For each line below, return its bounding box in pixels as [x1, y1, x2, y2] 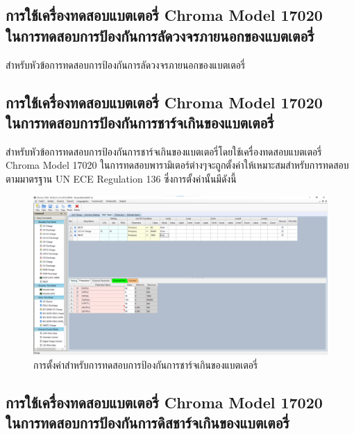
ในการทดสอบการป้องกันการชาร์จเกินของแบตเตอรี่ [6, 111, 274, 133]
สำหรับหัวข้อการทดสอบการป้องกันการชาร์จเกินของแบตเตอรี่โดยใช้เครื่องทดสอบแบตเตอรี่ [6, 144, 322, 158]
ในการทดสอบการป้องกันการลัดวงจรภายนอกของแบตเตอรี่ [6, 24, 314, 46]
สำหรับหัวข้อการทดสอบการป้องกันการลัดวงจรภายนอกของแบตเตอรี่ [6, 57, 246, 72]
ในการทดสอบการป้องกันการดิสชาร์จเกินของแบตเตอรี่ [6, 411, 289, 433]
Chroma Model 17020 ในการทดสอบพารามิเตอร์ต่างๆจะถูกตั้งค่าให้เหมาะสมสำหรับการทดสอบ [6, 158, 349, 172]
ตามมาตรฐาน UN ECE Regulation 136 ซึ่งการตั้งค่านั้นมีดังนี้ [6, 171, 237, 185]
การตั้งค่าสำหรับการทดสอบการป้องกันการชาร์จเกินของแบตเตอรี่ [33, 357, 258, 372]
